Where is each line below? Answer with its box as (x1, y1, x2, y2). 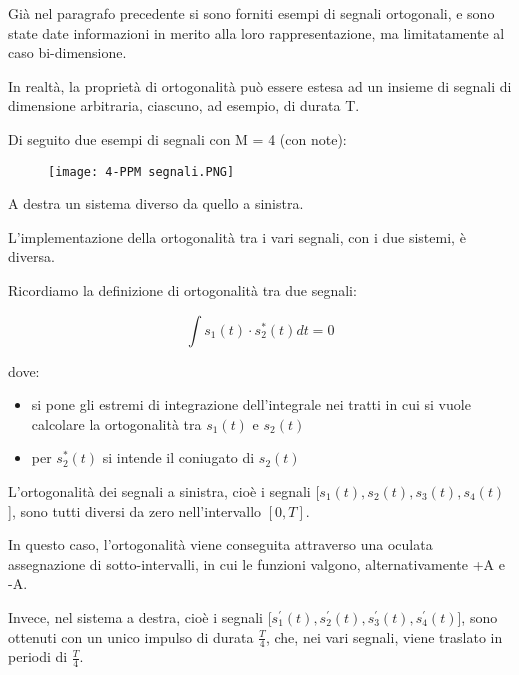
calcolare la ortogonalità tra (31, 413, 202, 434)
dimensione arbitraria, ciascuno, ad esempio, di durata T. (8, 95, 360, 116)
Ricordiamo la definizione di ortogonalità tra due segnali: (8, 280, 357, 300)
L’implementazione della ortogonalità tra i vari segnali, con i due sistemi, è (8, 226, 466, 247)
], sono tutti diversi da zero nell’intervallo (8, 500, 262, 521)
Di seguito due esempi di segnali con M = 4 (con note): (8, 128, 347, 149)
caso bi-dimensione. (8, 42, 127, 63)
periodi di (8, 646, 68, 667)
